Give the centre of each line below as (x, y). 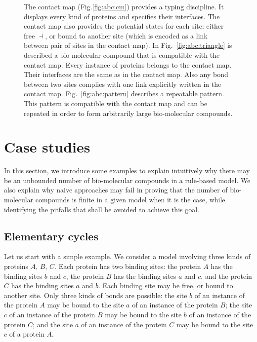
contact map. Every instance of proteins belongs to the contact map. (128, 64)
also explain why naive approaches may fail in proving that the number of (116, 190)
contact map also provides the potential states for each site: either (124, 26)
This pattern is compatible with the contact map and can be (116, 103)
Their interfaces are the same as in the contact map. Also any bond (126, 74)
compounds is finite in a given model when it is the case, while (130, 200)
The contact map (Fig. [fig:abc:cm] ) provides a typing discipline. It (124, 6)
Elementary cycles (51, 236)
